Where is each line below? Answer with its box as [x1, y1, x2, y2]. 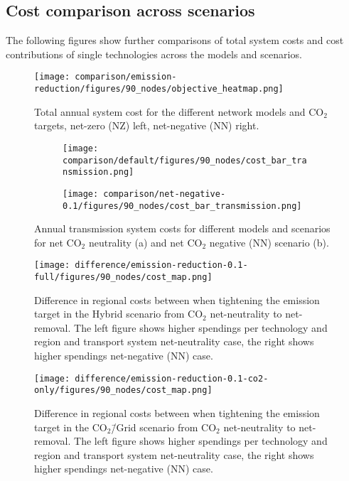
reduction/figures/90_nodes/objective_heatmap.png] [34, 84, 284, 94]
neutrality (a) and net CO [88, 234, 203, 249]
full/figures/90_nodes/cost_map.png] [34, 272, 213, 283]
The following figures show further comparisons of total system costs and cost [6, 33, 344, 48]
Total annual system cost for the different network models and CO [34, 104, 324, 119]
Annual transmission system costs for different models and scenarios [34, 221, 331, 236]
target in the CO [34, 419, 107, 434]
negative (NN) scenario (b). [209, 234, 329, 249]
